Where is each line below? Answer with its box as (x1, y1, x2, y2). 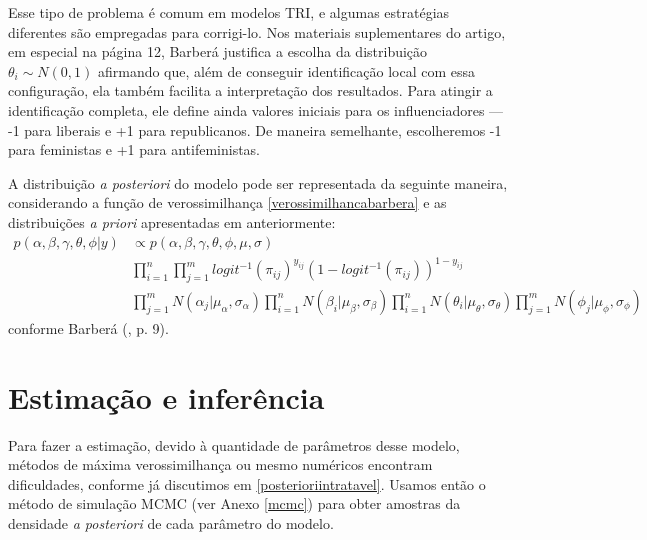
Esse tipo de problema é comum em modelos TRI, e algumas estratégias (8, 2, 450, 22)
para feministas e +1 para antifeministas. (8, 139, 260, 160)
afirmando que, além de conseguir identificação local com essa (97, 60, 476, 81)
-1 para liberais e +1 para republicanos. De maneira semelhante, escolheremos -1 (8, 119, 502, 140)
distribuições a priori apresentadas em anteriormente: (8, 211, 336, 232)
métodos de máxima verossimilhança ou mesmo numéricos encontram (8, 454, 433, 475)
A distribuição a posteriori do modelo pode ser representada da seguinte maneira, (8, 172, 508, 193)
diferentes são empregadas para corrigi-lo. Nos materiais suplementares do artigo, (8, 21, 506, 42)
